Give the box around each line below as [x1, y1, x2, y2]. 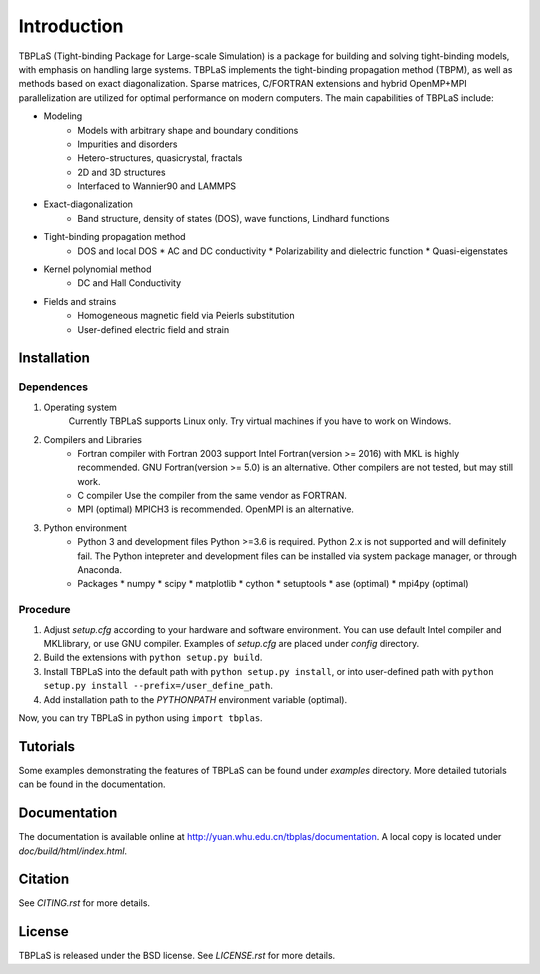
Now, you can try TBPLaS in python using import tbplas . [18, 711, 264, 724]
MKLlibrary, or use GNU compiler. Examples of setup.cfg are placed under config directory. [43, 637, 420, 649]
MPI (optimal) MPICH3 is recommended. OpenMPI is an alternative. [77, 503, 355, 515]
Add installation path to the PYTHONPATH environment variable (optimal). [43, 693, 348, 705]
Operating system [43, 401, 117, 413]
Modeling [43, 110, 83, 122]
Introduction [18, 15, 124, 37]
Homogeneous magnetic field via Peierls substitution [77, 310, 295, 322]
